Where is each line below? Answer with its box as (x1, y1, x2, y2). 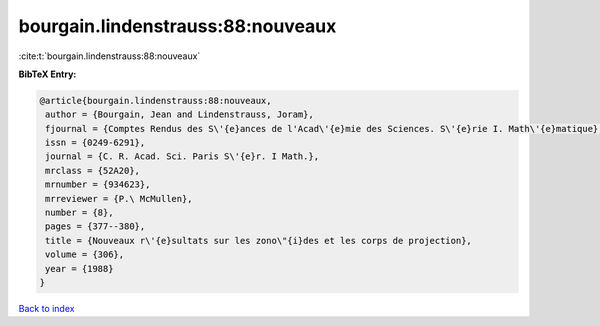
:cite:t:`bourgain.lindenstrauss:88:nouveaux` (18, 50, 201, 62)
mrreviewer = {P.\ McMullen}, (45, 193, 194, 204)
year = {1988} (45, 263, 114, 274)
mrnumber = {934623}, (45, 179, 151, 190)
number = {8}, (45, 207, 114, 219)
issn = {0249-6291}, (45, 137, 146, 149)
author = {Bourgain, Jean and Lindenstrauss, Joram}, (45, 109, 314, 120)
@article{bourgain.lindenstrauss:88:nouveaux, (39, 95, 272, 106)
